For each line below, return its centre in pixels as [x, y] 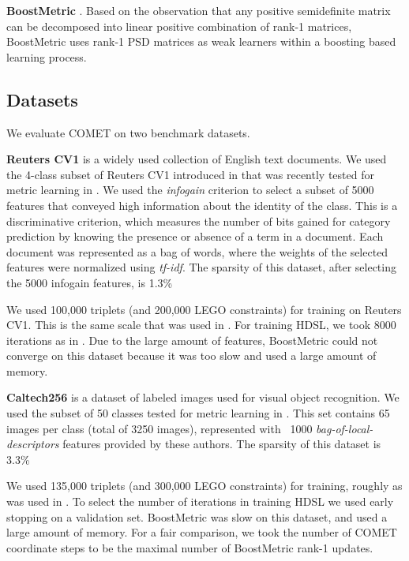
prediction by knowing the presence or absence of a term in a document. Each [195, 236]
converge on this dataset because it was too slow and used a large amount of [191, 355]
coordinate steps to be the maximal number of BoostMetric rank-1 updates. [190, 547]
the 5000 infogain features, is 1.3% [90, 282]
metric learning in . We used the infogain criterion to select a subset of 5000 [190, 190]
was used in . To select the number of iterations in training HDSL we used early [200, 501]
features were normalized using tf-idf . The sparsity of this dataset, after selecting [201, 267]
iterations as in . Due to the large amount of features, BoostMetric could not [192, 340]
